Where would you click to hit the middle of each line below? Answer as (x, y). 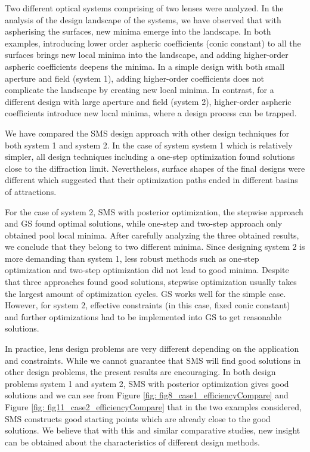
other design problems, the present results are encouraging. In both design (140, 372)
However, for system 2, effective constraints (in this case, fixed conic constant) (148, 305)
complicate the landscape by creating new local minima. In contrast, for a (139, 90)
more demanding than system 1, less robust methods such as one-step (132, 258)
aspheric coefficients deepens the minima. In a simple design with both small (145, 66)
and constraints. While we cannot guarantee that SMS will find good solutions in (153, 360)
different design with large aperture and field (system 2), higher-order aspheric (148, 101)
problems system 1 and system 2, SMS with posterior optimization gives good (147, 383)
